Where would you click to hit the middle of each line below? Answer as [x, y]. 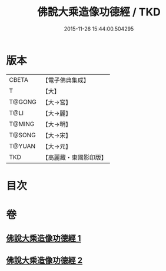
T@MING [22, 124]
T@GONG [23, 102]
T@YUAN [22, 146]
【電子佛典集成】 [66, 80]
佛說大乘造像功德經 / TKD [99, 12]
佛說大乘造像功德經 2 [44, 260]
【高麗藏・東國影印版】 [74, 157]
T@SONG [23, 135]
